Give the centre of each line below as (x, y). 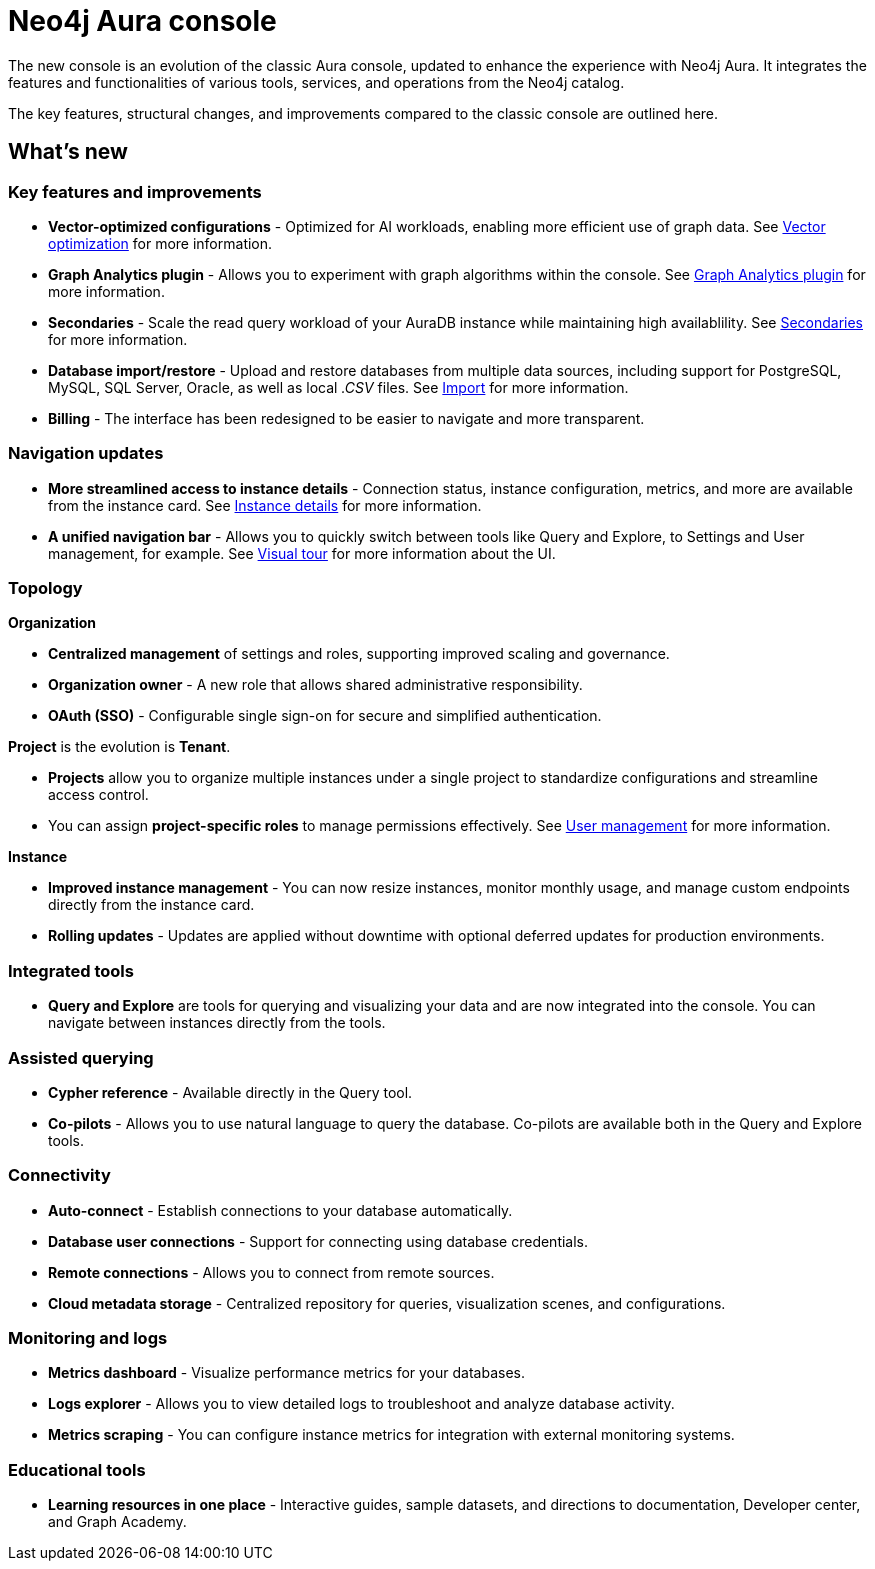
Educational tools (77, 1469)
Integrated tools (71, 970)
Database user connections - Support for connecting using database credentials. (318, 1241)
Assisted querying (81, 1057)
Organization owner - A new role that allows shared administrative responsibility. (315, 685)
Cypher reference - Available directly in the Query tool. (230, 1092)
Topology (45, 588)
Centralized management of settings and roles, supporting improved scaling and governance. (359, 654)
